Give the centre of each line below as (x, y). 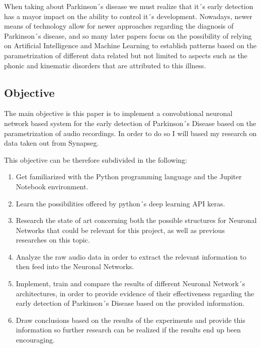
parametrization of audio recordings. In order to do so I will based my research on (130, 133)
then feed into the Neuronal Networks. (75, 266)
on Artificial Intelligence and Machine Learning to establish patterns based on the (130, 45)
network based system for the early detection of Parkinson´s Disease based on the (130, 123)
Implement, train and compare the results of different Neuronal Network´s (130, 283)
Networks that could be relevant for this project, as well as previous (120, 230)
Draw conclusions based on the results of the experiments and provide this (130, 320)
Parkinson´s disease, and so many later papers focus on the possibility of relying (128, 35)
